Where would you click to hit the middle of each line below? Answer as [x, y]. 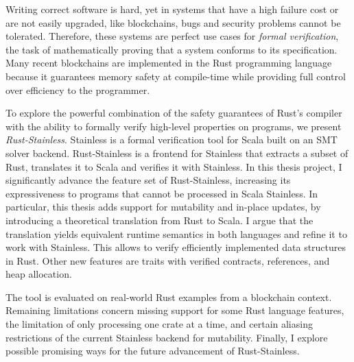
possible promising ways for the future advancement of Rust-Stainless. [153, 351]
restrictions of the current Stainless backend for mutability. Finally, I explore [167, 337]
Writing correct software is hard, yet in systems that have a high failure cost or [172, 9]
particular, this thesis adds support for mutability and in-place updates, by [163, 207]
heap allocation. [39, 274]
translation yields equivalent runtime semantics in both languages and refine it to [176, 233]
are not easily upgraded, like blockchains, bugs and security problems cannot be [173, 22]
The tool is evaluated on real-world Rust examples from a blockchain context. [169, 297]
